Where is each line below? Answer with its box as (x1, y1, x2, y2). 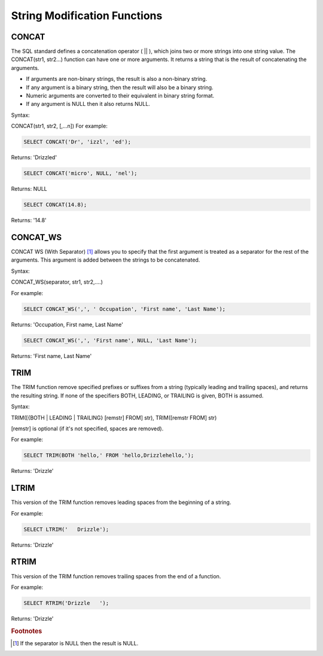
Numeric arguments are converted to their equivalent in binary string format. (26, 92, 215, 99)
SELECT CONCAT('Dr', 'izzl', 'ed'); (23, 138, 132, 145)
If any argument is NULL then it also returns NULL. (26, 101, 151, 108)
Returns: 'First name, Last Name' (11, 352, 92, 359)
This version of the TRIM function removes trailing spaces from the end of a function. (11, 572, 221, 580)
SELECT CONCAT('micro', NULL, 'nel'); (23, 170, 138, 177)
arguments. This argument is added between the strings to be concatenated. (11, 256, 200, 263)
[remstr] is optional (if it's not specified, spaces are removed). (11, 425, 164, 432)
